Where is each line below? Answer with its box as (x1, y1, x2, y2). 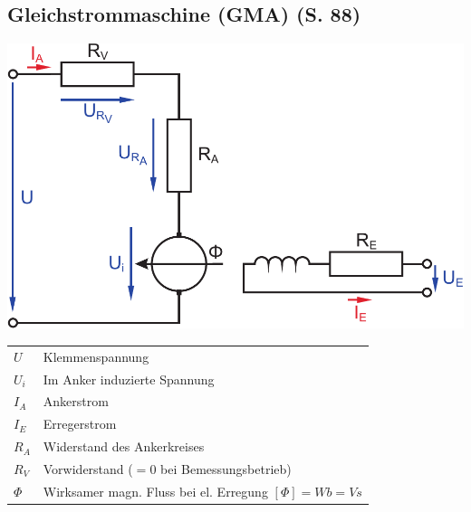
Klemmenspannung (43, 346, 149, 365)
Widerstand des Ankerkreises (43, 437, 205, 456)
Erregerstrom (43, 414, 117, 433)
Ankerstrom (43, 392, 109, 411)
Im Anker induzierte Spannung (43, 369, 215, 388)
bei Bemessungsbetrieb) (160, 459, 292, 478)
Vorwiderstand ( (43, 459, 133, 478)
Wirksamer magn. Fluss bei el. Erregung (43, 481, 268, 500)
